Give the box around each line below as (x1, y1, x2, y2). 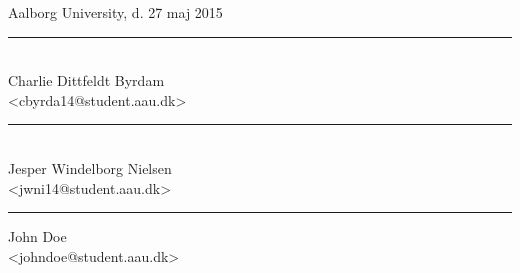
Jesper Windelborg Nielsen (8, 157, 172, 178)
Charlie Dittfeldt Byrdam (8, 70, 165, 91)
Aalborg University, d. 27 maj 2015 (8, 2, 223, 22)
